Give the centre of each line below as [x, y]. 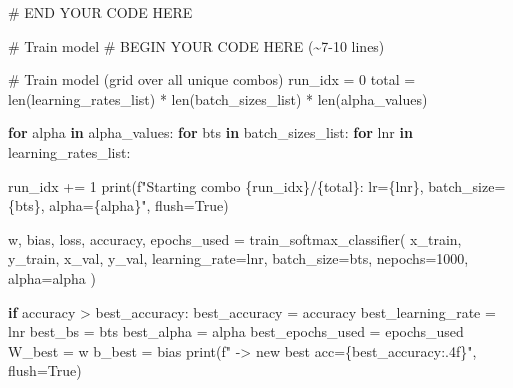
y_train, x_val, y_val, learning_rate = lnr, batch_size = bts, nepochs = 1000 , [238, 258]
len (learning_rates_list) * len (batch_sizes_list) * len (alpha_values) [218, 98]
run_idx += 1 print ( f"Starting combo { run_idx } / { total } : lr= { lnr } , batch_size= [257, 185]
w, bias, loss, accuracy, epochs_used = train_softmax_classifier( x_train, [235, 238]
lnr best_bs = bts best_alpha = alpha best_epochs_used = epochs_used [236, 331]
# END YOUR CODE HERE [100, 12]
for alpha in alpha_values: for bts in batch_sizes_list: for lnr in [210, 132]
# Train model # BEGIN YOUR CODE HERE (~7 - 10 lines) [196, 45]
